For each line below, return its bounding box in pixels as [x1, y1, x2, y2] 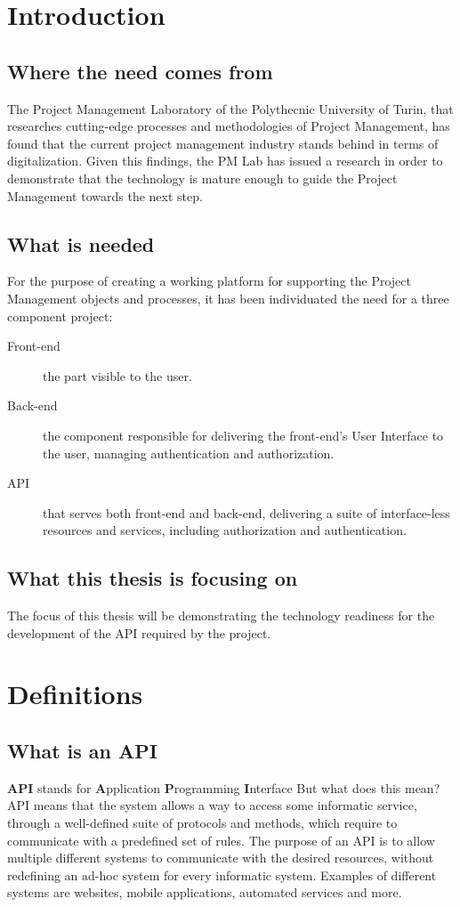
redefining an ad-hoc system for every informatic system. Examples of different [7, 865, 437, 884]
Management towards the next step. [7, 186, 203, 205]
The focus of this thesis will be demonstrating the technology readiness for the [7, 606, 435, 625]
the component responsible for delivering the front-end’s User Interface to [43, 425, 444, 444]
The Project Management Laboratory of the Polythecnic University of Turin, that [7, 99, 454, 117]
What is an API [7, 737, 157, 765]
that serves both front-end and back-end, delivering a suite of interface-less [43, 503, 450, 522]
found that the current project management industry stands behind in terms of [7, 134, 439, 152]
